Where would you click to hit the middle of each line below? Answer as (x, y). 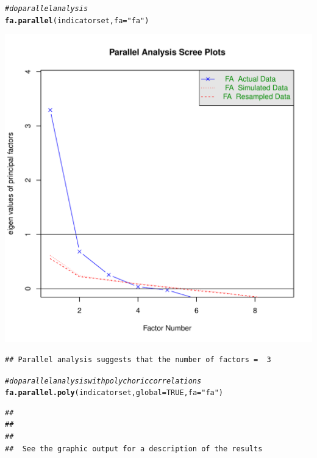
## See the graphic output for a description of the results (134, 449)
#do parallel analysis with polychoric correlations (103, 381)
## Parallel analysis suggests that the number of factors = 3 (138, 359)
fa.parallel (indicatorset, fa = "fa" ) (77, 20)
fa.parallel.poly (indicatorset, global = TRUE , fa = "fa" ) (114, 393)
